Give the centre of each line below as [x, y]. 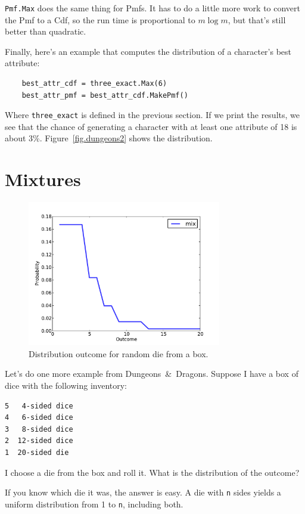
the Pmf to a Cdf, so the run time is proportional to [100, 19]
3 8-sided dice [39, 429]
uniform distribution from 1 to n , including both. [94, 504]
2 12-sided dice [39, 441]
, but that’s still [257, 19]
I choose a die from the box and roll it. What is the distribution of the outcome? [152, 472]
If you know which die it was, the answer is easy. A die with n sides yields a [143, 492]
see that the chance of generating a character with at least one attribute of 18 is [151, 126]
